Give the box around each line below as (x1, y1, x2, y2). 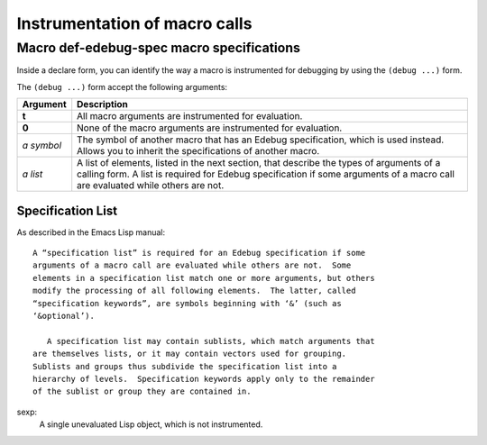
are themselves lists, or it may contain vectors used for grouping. (32, 349, 347, 359)
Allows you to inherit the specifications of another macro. (77, 145, 320, 158)
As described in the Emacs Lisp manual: (16, 226, 166, 238)
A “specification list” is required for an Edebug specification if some (32, 248, 366, 259)
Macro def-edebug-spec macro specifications (16, 40, 301, 56)
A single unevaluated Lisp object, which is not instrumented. (39, 419, 263, 430)
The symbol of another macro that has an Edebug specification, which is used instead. (77, 133, 445, 146)
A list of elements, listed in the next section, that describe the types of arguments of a (77, 157, 441, 169)
